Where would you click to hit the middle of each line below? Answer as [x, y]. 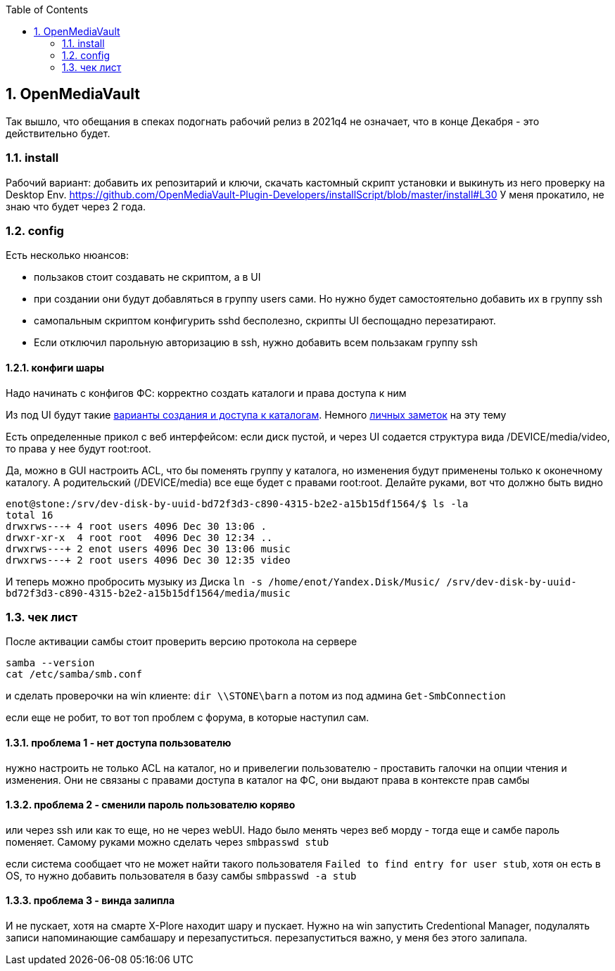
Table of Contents [47, 9]
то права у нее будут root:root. [78, 448]
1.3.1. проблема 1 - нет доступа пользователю [119, 742]
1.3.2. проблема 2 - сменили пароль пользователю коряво [151, 805]
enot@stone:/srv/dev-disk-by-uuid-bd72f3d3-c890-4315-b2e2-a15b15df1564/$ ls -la [237, 503]
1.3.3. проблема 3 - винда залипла [90, 901]
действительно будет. [58, 133]
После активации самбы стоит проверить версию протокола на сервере [182, 642]
